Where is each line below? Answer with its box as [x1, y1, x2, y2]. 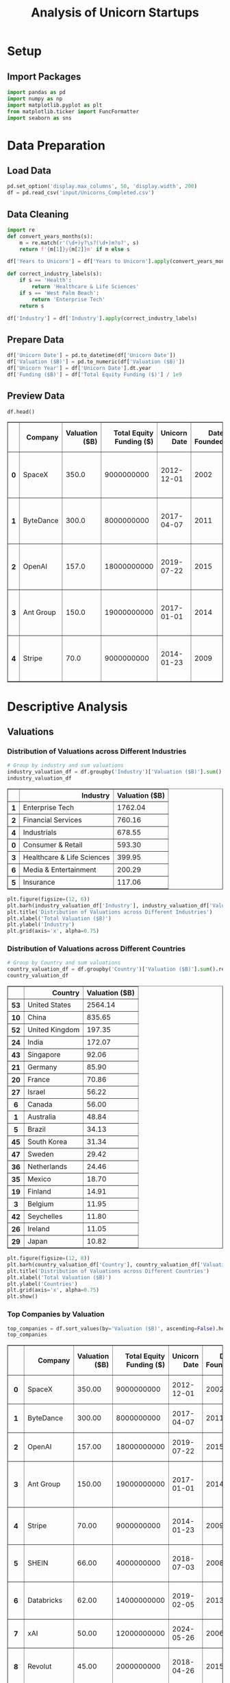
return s [19, 302, 44, 310]
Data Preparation [7, 137, 106, 153]
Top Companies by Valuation [7, 1310, 105, 1319]
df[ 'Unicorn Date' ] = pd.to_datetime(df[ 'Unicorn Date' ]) [7, 352, 176, 359]
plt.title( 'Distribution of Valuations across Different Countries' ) [7, 1268, 210, 1275]
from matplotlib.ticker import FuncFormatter [7, 108, 139, 115]
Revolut [27, 1662, 52, 1671]
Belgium [27, 1199, 54, 1209]
